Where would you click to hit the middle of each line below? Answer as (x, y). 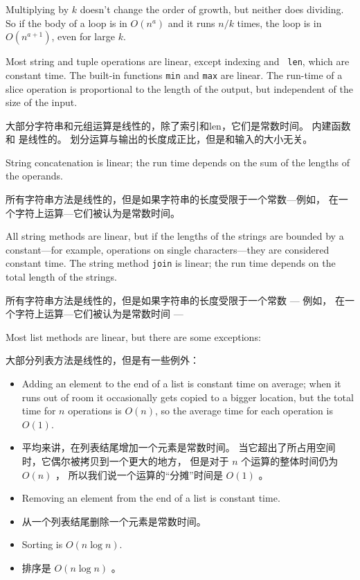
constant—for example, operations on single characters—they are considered (168, 249)
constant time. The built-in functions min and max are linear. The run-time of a (174, 74)
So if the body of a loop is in (66, 23)
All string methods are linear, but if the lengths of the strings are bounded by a (175, 236)
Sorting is (42, 544)
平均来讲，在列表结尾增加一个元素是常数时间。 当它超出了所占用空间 (179, 447)
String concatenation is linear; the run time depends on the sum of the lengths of (178, 162)
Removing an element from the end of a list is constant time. (151, 498)
